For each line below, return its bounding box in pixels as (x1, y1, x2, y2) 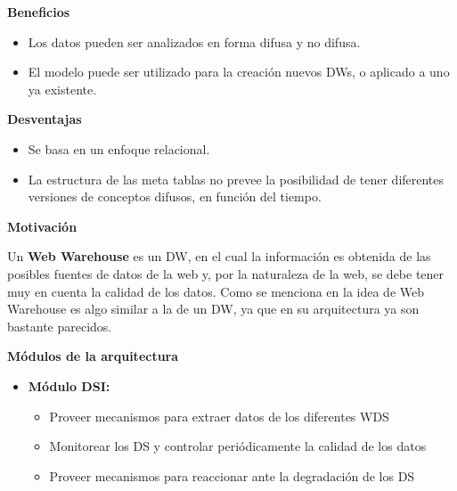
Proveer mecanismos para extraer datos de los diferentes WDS (49, 406, 389, 425)
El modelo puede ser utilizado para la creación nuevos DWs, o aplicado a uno (28, 62, 450, 81)
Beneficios (7, 3, 70, 20)
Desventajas (7, 110, 82, 128)
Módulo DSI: (28, 376, 110, 395)
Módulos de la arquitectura (7, 347, 179, 365)
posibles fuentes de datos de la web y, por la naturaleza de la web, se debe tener (7, 264, 445, 282)
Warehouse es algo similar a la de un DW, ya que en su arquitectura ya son (7, 299, 420, 318)
